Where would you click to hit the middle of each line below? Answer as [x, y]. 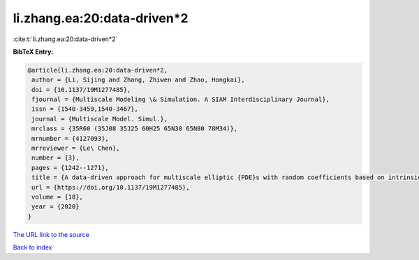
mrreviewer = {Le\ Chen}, [76, 148]
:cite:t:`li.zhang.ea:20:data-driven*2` [65, 39]
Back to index [32, 247]
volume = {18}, [58, 197]
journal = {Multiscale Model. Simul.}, [100, 119]
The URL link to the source [51, 234]
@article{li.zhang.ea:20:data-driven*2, [97, 70]
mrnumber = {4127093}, [71, 138]
